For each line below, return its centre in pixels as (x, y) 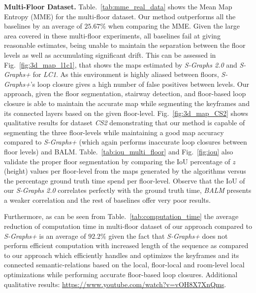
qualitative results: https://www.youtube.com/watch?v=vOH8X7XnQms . (115, 284)
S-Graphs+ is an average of (45, 236)
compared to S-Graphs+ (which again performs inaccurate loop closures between (126, 142)
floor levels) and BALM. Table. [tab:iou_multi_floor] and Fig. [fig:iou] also (119, 151)
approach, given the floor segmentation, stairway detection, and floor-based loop (125, 93)
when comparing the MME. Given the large (174, 26)
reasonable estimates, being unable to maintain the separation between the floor (125, 45)
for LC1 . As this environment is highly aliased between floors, (126, 74)
